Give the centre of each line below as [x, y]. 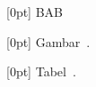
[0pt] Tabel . [41, 71]
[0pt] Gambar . [48, 41]
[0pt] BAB [35, 12]
